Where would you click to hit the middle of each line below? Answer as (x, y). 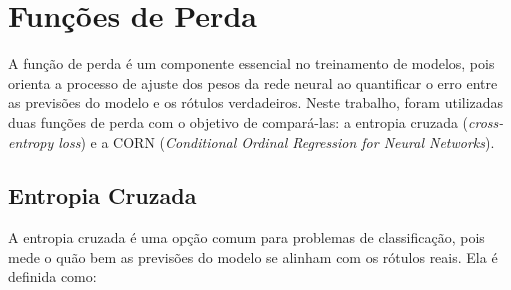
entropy (31, 141)
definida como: (52, 276)
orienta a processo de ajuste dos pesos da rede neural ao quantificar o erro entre (253, 82)
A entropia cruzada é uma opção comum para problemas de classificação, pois (246, 237)
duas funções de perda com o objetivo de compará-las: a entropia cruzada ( (238, 121)
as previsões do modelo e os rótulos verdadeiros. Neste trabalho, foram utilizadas (256, 102)
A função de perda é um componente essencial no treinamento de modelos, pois (251, 63)
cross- (486, 121)
